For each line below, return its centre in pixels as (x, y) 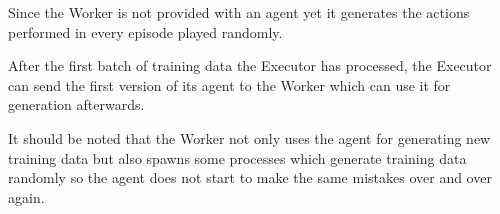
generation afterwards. (76, 104)
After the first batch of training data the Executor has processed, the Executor (250, 65)
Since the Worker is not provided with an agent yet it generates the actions (239, 12)
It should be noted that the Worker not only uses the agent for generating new (249, 137)
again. (26, 196)
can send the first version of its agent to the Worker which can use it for (229, 84)
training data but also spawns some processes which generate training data (237, 157)
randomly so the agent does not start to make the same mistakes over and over (250, 177)
